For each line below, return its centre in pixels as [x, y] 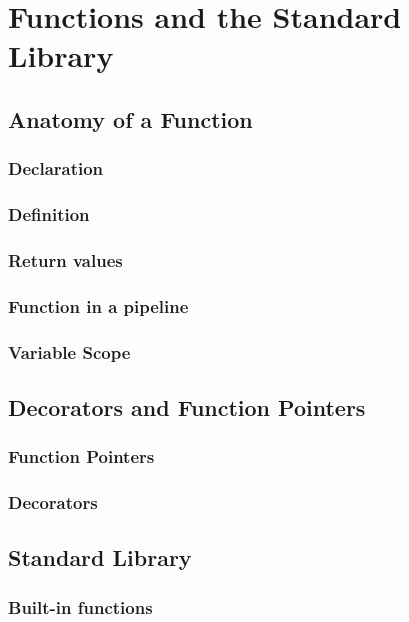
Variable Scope [69, 351]
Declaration [56, 168]
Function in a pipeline [98, 305]
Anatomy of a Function [130, 118]
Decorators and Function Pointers [187, 406]
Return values [65, 259]
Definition [49, 214]
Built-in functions [80, 606]
